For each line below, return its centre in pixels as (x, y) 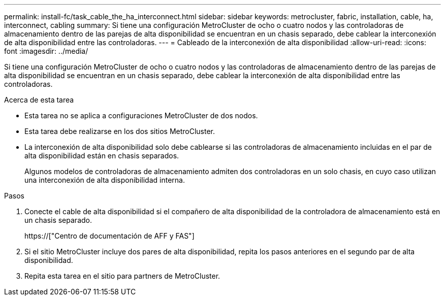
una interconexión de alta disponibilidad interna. (105, 180)
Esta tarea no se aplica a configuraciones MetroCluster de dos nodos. (141, 115)
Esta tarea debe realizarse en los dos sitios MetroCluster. (120, 131)
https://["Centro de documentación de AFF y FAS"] (109, 236)
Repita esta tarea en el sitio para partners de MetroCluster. (122, 276)
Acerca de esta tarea (39, 100)
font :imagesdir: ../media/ (46, 51)
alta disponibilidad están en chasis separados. (102, 156)
